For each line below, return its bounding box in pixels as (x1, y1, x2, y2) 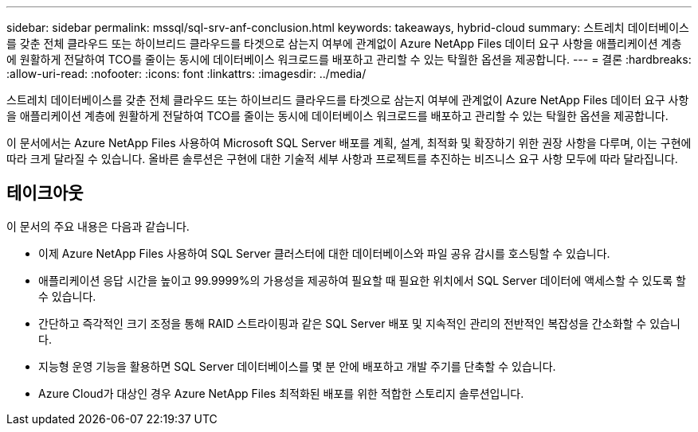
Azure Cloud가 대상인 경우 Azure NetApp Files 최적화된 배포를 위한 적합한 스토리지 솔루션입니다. (38, 386, 524, 400)
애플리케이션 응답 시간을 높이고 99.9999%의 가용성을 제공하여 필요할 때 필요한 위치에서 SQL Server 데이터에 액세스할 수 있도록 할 (38, 273, 686, 287)
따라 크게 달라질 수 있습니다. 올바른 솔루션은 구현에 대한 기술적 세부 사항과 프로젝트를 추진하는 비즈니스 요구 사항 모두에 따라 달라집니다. (6, 152, 678, 165)
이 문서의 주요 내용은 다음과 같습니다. (6, 219, 190, 233)
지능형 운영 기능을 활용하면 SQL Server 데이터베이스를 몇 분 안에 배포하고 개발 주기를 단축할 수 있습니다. (38, 359, 556, 373)
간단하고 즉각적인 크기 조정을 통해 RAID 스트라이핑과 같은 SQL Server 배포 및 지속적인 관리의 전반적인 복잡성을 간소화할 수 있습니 (38, 316, 680, 330)
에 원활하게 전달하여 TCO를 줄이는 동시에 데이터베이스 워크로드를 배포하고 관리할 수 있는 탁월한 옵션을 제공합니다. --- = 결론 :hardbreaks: (6, 53, 692, 66)
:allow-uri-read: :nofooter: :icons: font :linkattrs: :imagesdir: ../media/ (6, 67, 367, 80)
